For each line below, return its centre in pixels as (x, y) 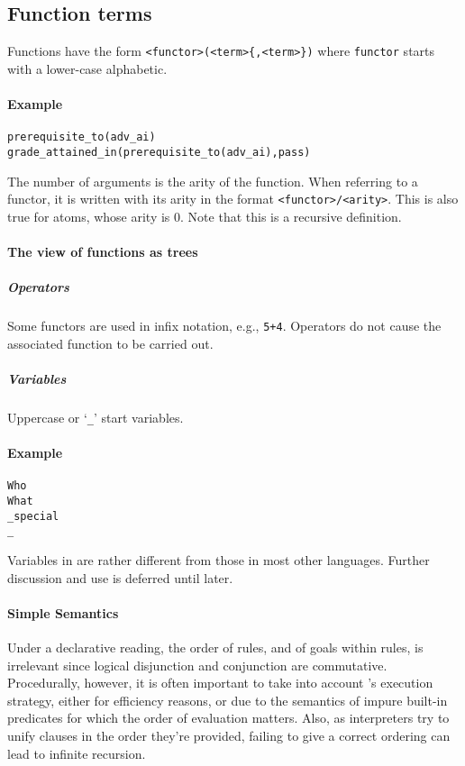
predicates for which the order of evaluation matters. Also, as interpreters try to (228, 718)
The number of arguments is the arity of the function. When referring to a (213, 181)
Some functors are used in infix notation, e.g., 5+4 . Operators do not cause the (224, 326)
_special (33, 516)
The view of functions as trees (103, 251)
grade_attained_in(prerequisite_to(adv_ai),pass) (159, 152)
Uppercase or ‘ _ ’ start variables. (96, 417)
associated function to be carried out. (110, 343)
